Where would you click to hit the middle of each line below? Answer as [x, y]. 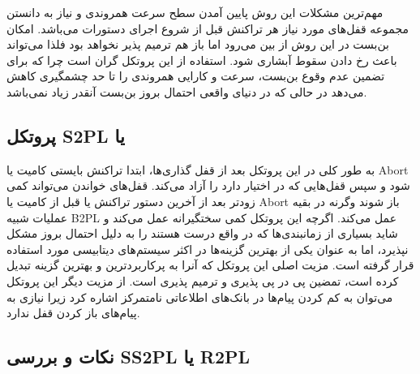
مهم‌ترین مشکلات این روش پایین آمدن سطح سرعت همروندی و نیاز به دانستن [195, 12]
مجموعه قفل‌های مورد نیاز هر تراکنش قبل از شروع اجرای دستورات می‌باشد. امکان [208, 28]
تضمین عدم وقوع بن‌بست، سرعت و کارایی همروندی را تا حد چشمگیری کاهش [196, 76]
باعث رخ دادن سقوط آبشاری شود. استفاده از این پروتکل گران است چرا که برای [202, 60]
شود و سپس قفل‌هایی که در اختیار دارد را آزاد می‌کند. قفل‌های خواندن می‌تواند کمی [208, 185]
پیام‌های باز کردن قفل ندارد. [73, 313]
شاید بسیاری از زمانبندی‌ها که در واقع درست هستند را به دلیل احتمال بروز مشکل [202, 233]
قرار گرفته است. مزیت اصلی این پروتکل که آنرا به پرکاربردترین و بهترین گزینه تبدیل [210, 265]
